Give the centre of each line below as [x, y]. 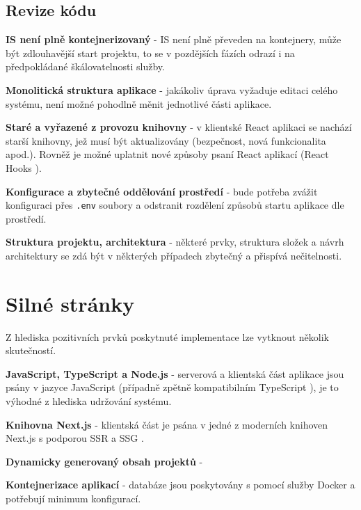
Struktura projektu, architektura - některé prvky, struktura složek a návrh [175, 242]
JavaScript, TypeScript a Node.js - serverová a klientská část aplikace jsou [175, 373]
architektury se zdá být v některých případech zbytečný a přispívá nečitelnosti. [174, 255]
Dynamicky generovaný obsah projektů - [104, 461]
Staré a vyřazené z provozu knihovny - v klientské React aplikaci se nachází [179, 127]
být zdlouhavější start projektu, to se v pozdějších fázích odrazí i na [150, 53]
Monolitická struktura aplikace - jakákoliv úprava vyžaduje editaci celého [172, 89]
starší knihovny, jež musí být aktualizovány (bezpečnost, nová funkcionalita [166, 140]
